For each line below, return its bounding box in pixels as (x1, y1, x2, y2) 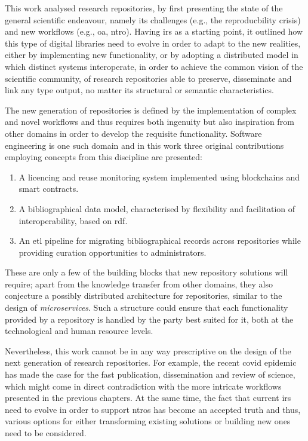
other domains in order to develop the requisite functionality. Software (5, 127, 262, 139)
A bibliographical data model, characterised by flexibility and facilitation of (19, 202, 295, 215)
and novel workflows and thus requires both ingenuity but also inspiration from (5, 115, 294, 128)
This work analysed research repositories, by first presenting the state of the (5, 2, 283, 14)
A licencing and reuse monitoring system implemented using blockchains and (19, 170, 300, 183)
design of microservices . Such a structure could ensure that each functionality (5, 301, 288, 314)
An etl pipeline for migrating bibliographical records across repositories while (19, 234, 301, 247)
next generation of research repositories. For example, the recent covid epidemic (5, 356, 297, 369)
